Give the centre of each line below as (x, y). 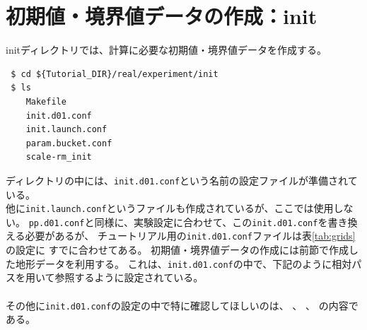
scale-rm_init (59, 157)
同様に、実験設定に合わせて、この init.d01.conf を (211, 222)
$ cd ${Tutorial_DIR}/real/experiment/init (115, 74)
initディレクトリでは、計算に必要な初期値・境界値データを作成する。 (167, 50)
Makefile (46, 101)
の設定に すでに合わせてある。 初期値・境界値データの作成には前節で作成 (177, 250)
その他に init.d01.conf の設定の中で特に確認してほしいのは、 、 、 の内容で (182, 305)
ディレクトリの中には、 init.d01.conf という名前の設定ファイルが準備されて (182, 180)
